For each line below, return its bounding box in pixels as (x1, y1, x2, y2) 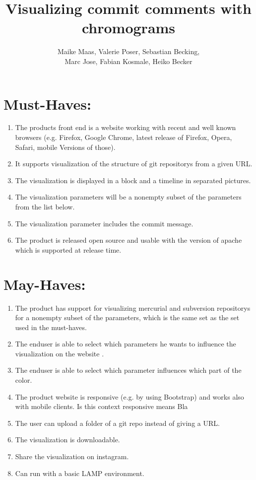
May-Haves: (3, 274, 86, 294)
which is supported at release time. (15, 244, 122, 255)
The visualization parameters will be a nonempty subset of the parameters (15, 192, 242, 202)
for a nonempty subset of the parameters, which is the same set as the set (15, 312, 240, 323)
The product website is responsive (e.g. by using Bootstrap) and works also (15, 391, 244, 402)
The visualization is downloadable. (15, 434, 120, 445)
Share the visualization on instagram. (15, 451, 129, 462)
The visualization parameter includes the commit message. (15, 218, 193, 228)
